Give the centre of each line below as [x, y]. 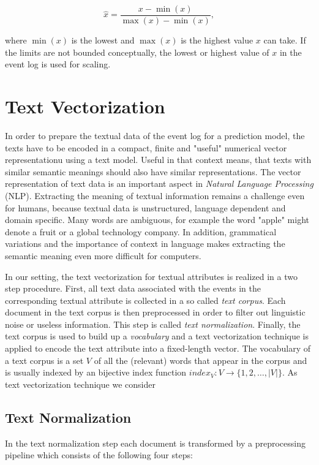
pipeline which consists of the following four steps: [99, 455]
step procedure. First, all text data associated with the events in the [133, 288]
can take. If [285, 40]
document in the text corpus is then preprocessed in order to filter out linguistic [155, 312]
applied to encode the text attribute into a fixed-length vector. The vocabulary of [158, 348]
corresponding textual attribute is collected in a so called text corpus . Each [145, 300]
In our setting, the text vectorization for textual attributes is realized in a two [151, 276]
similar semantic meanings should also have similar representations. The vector [153, 171]
